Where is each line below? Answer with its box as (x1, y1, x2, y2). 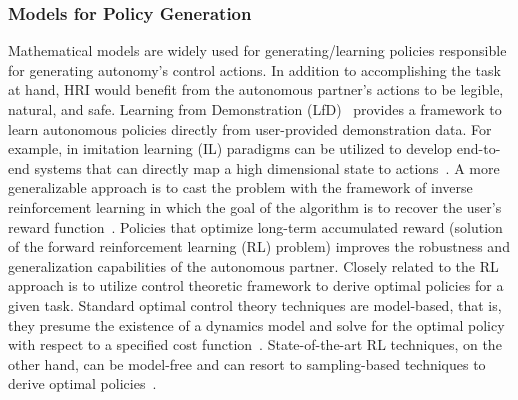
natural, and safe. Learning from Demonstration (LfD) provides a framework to (8, 99, 502, 119)
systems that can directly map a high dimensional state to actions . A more (34, 157, 500, 178)
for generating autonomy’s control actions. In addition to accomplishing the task (8, 59, 501, 80)
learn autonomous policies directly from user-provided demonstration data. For (8, 118, 492, 139)
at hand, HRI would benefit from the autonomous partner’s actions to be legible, (8, 79, 504, 100)
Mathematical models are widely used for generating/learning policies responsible (8, 40, 507, 61)
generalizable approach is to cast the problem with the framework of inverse (8, 177, 473, 198)
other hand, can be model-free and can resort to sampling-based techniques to (8, 353, 486, 374)
